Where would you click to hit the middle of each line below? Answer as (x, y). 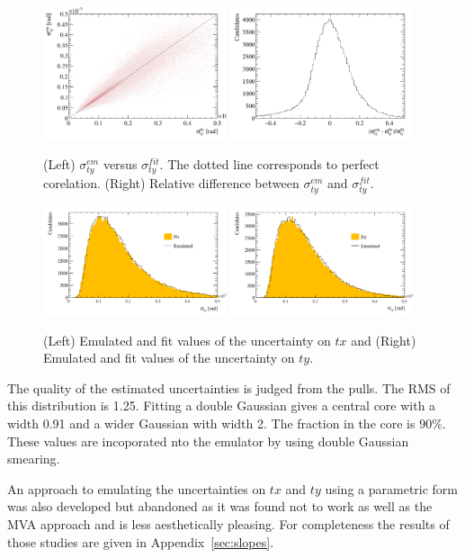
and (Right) (384, 340)
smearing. (34, 459)
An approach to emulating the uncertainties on (137, 488)
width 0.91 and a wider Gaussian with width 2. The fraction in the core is (211, 423)
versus (120, 164)
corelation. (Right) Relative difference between (171, 183)
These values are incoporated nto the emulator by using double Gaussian (208, 441)
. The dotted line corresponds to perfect (269, 164)
